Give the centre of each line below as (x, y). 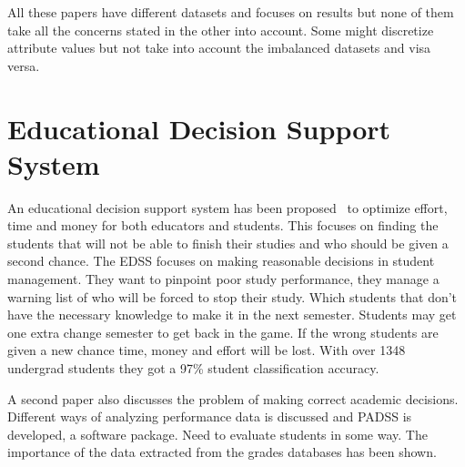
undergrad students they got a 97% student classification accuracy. (193, 368)
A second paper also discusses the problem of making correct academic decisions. (233, 398)
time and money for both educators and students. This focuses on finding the (223, 225)
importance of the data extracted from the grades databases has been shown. (222, 452)
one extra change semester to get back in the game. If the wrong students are (223, 332)
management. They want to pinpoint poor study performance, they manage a (223, 279)
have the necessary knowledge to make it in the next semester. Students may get (232, 315)
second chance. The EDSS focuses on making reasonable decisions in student (221, 261)
